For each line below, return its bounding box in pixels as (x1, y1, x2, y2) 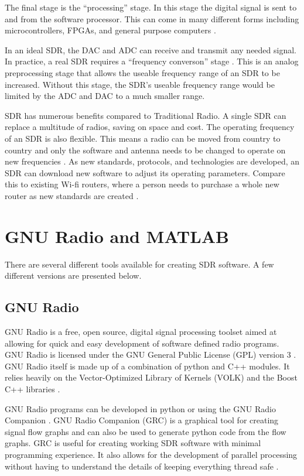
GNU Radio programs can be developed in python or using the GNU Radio (5, 402, 276, 415)
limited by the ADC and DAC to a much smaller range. (5, 90, 205, 102)
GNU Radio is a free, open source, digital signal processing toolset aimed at (5, 326, 277, 338)
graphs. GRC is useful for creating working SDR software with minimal (5, 437, 261, 449)
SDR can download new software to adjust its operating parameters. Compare (5, 166, 285, 179)
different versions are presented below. (5, 269, 142, 282)
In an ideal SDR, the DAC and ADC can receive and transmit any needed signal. (5, 43, 296, 56)
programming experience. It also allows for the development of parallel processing (5, 448, 298, 460)
